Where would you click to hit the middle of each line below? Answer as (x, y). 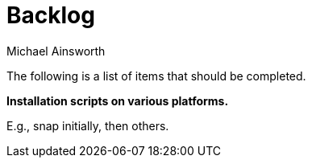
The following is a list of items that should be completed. (156, 76)
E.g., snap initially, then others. (88, 125)
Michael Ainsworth (56, 51)
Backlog (51, 15)
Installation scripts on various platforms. (118, 100)
